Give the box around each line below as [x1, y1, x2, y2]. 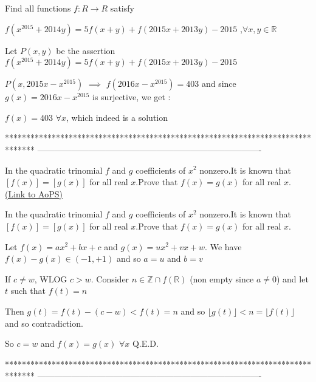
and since [201, 77, 236, 90]
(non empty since [190, 272, 254, 285]
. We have [205, 240, 242, 253]
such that [10, 284, 46, 297]
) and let [276, 272, 309, 285]
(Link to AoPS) [5, 187, 63, 200]
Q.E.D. [132, 337, 159, 350]
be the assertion [56, 44, 115, 56]
